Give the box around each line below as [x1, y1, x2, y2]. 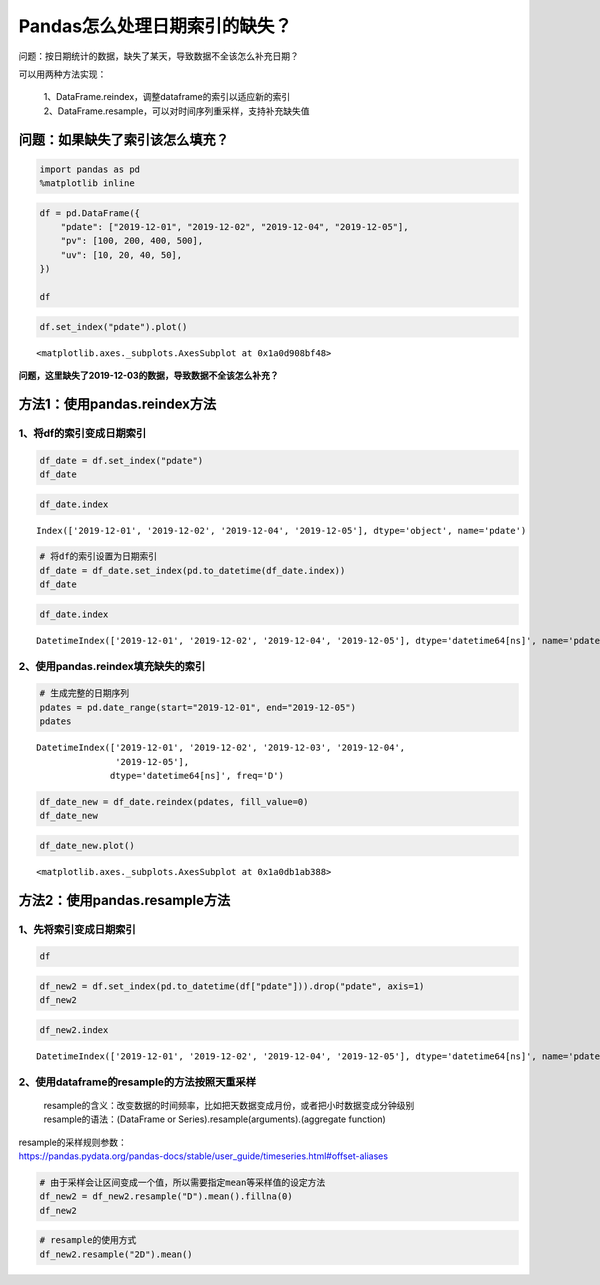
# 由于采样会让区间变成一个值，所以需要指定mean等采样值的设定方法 [39, 1177, 326, 1189]
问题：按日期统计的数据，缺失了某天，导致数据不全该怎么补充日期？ [18, 50, 299, 62]
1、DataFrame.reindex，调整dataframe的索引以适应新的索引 [43, 91, 291, 103]
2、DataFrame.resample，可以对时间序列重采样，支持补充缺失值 [43, 105, 310, 117]
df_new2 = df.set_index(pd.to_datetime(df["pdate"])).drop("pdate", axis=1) [39, 981, 425, 992]
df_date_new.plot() [39, 840, 135, 851]
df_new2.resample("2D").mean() [39, 1248, 194, 1260]
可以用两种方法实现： [18, 68, 107, 80]
